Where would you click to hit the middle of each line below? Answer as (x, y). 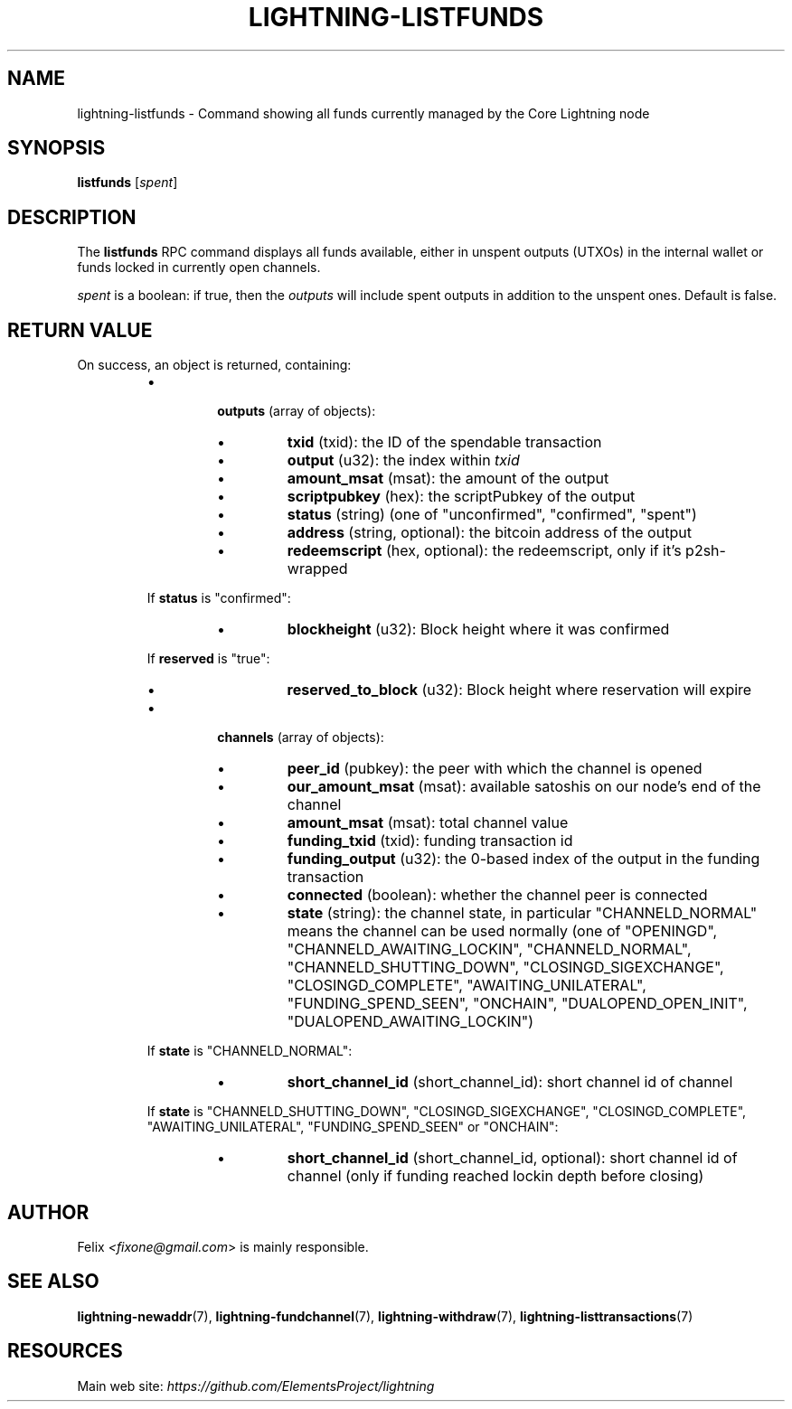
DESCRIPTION (72, 217)
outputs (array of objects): (297, 411)
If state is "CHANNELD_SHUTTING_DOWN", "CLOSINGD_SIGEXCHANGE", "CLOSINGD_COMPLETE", (447, 1112)
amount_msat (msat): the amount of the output (448, 479)
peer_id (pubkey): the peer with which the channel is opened (495, 769)
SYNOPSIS (57, 148)
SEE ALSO (53, 1282)
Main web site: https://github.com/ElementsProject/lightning (256, 1386)
